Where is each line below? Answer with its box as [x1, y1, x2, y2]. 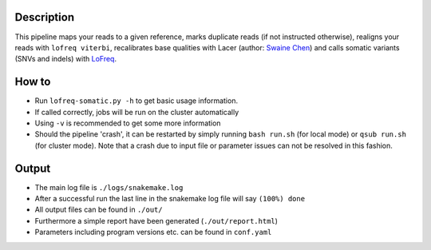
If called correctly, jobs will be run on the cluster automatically [34, 107, 239, 117]
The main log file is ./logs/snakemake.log [34, 182, 184, 192]
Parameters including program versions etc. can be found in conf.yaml [34, 228, 272, 237]
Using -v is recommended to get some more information [34, 118, 221, 128]
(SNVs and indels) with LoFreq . [14, 54, 117, 64]
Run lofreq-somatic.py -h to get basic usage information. [34, 96, 239, 105]
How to [14, 75, 51, 89]
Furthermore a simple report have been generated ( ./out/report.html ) [34, 216, 279, 225]
